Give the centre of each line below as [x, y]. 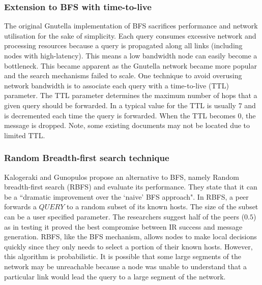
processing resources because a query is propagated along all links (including [123, 45]
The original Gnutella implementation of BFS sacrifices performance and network [131, 26]
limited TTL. [25, 135]
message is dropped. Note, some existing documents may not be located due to [127, 125]
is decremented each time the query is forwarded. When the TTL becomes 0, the [130, 115]
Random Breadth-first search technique [87, 158]
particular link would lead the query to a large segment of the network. [115, 276]
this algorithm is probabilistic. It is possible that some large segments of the [123, 256]
